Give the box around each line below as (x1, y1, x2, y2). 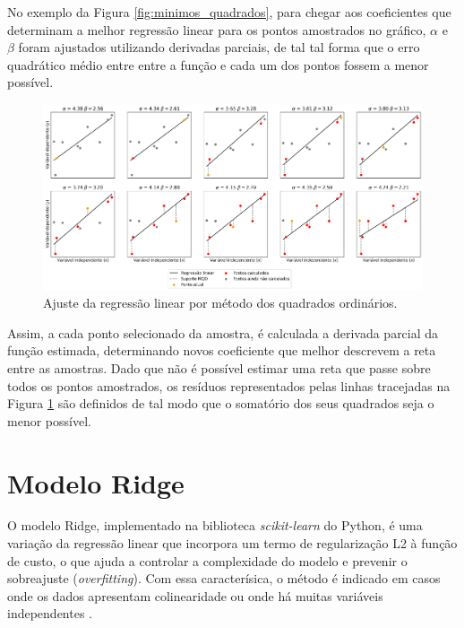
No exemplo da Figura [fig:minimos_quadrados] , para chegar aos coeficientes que (7, 3, 451, 21)
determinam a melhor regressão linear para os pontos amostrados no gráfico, (7, 20, 426, 39)
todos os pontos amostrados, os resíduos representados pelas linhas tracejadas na (7, 376, 451, 395)
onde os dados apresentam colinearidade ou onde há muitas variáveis (7, 586, 383, 605)
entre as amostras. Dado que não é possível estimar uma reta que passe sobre (7, 358, 431, 377)
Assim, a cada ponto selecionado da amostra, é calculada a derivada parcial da (7, 323, 439, 342)
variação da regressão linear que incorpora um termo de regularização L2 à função (7, 534, 458, 553)
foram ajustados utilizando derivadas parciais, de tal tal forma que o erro (18, 38, 420, 57)
